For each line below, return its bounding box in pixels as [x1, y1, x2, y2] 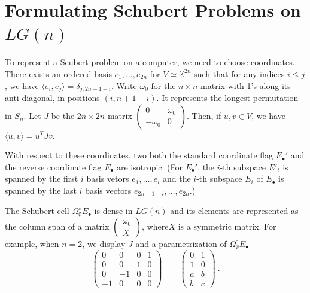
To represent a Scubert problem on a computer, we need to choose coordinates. [5, 56, 295, 68]
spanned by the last [5, 184, 77, 196]
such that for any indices [194, 67, 285, 80]
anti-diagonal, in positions [5, 91, 100, 103]
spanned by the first [5, 172, 78, 185]
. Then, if [187, 109, 221, 121]
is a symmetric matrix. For [178, 219, 276, 232]
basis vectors [85, 184, 132, 196]
